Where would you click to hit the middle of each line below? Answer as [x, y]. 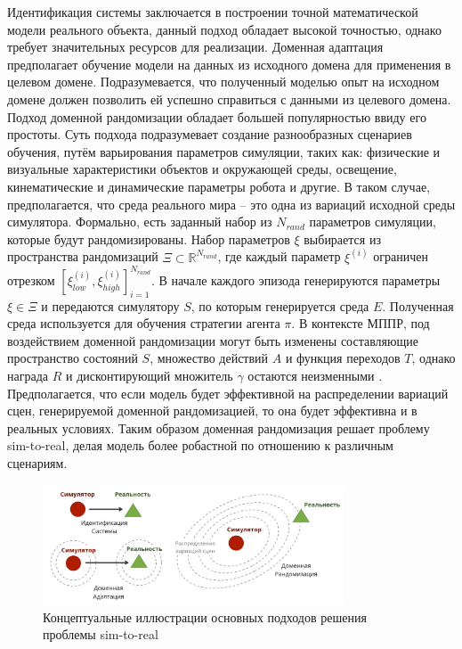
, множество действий [209, 358]
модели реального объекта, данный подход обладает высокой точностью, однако [224, 29]
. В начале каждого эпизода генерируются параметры [296, 279]
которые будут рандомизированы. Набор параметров [149, 238]
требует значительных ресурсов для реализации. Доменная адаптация [195, 47]
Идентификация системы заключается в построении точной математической [213, 12]
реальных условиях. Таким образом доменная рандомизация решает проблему [219, 427]
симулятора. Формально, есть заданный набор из [140, 222]
